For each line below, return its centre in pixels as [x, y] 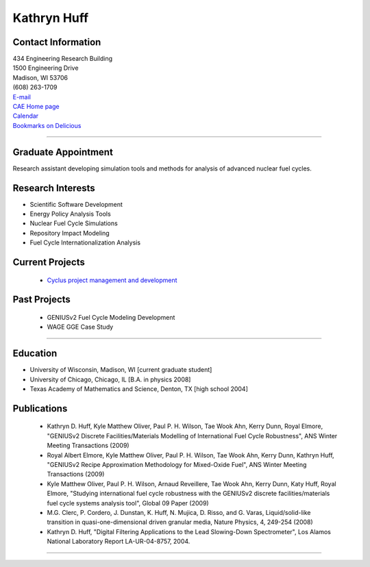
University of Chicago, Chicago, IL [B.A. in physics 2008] [110, 379]
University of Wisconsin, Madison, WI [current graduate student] [121, 370]
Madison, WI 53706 [40, 77]
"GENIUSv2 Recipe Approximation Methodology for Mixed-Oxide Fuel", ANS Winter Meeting [177, 465]
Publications [40, 408]
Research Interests [54, 188]
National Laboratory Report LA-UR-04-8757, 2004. [119, 542]
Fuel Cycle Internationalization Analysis [85, 242]
